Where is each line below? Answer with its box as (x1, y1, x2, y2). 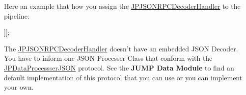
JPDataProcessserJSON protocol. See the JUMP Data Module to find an (4, 62, 234, 72)
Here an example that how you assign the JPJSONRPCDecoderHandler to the (4, 1, 241, 11)
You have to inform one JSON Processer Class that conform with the (4, 53, 213, 63)
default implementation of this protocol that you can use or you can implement (4, 72, 243, 82)
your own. (4, 82, 34, 92)
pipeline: (4, 10, 29, 21)
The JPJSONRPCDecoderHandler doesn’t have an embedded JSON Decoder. (4, 43, 238, 53)
